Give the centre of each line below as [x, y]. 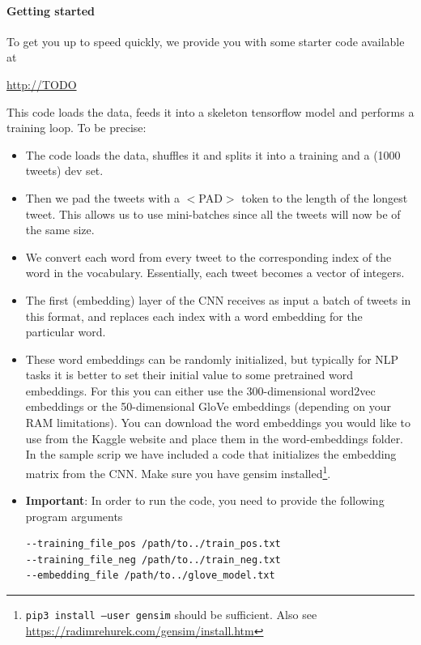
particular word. [66, 332]
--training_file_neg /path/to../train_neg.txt [153, 560]
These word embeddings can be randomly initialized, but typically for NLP [212, 359]
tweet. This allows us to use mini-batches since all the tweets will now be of [213, 214]
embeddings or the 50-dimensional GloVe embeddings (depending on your [208, 406]
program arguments [74, 516]
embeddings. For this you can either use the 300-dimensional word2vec [200, 390]
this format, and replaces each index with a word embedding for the [194, 316]
